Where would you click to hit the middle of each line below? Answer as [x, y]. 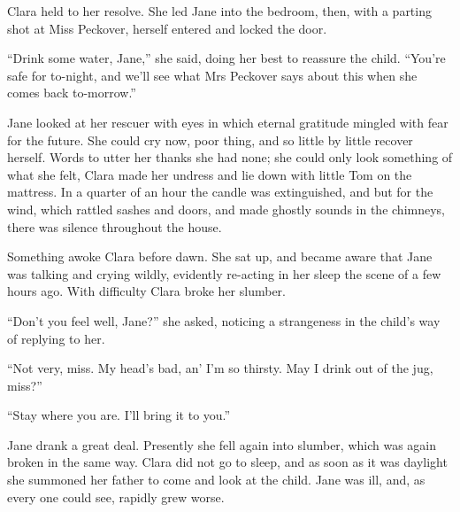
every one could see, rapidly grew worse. [116, 496]
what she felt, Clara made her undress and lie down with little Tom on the [210, 174]
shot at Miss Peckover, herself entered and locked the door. [167, 28]
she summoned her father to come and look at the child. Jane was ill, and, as [216, 480]
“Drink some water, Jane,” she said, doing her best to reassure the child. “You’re [226, 58]
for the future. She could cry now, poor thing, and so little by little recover [210, 140]
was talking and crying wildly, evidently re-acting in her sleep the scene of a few [224, 273]
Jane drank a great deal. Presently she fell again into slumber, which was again [222, 444]
